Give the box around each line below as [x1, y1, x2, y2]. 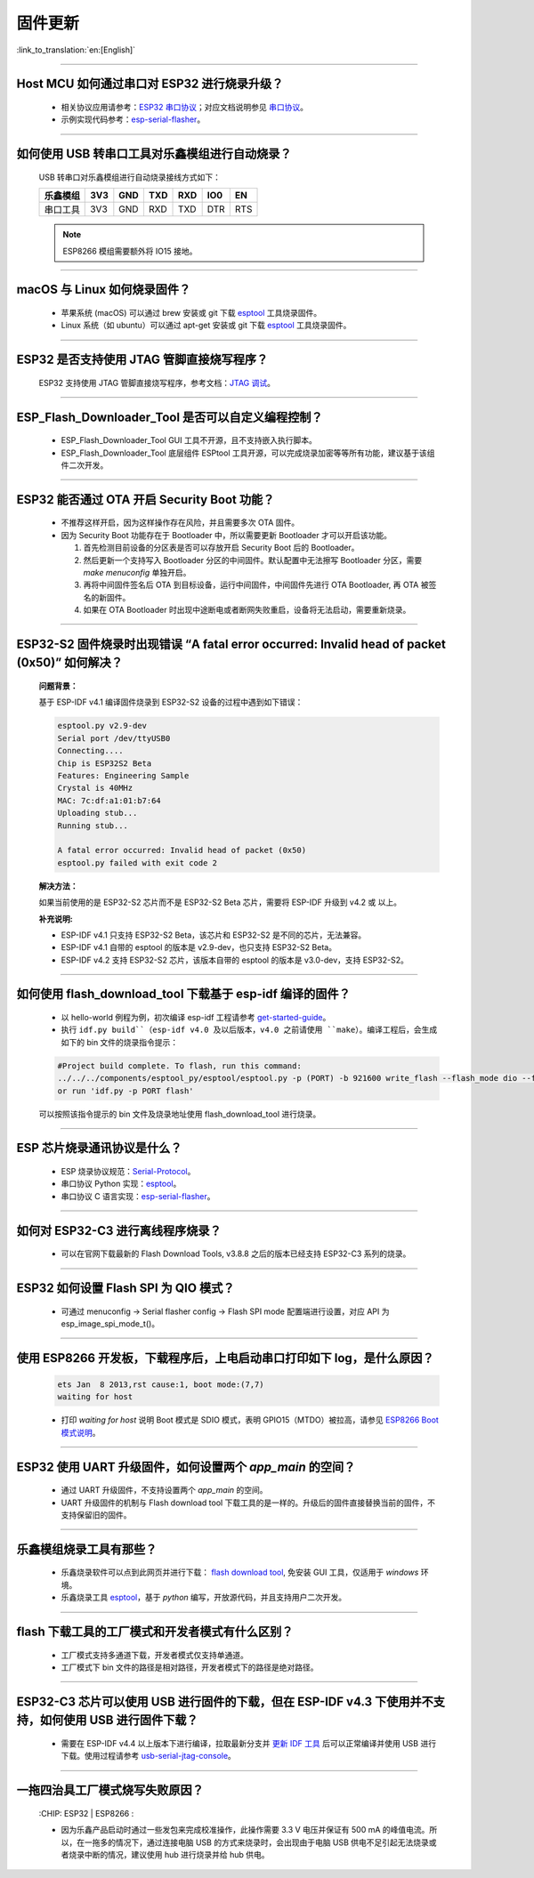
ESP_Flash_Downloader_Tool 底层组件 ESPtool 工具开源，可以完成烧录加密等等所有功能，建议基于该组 [61, 447, 435, 458]
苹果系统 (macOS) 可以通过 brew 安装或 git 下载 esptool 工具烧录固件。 [61, 307, 322, 318]
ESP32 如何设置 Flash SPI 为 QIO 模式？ [16, 1281, 235, 1296]
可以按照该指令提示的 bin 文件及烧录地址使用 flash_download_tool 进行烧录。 [38, 1108, 321, 1119]
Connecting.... [57, 746, 124, 756]
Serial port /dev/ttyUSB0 [57, 733, 171, 743]
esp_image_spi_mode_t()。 [61, 1318, 160, 1329]
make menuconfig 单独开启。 [83, 567, 191, 577]
